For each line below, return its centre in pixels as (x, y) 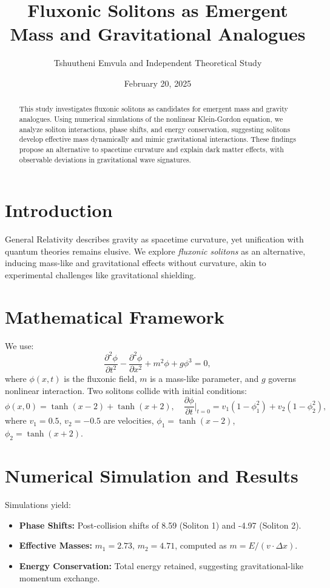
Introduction (59, 210)
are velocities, (129, 420)
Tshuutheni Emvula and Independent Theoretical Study (158, 63)
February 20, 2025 (158, 83)
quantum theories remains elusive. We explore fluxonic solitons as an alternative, (155, 251)
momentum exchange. (59, 577)
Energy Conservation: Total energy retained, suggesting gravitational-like (161, 565)
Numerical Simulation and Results (152, 476)
